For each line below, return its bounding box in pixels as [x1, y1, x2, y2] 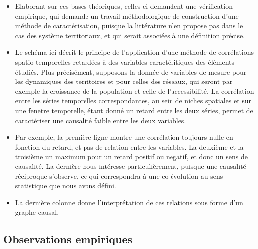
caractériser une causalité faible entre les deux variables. [15, 115, 186, 125]
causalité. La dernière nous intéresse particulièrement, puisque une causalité [15, 161, 246, 171]
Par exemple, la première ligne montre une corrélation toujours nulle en [15, 132, 233, 142]
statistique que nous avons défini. [15, 180, 116, 191]
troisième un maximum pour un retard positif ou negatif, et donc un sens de [15, 151, 248, 162]
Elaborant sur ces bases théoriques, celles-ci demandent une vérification [15, 1, 233, 11]
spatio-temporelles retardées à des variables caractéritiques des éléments [15, 56, 235, 67]
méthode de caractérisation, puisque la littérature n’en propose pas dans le [15, 20, 243, 31]
